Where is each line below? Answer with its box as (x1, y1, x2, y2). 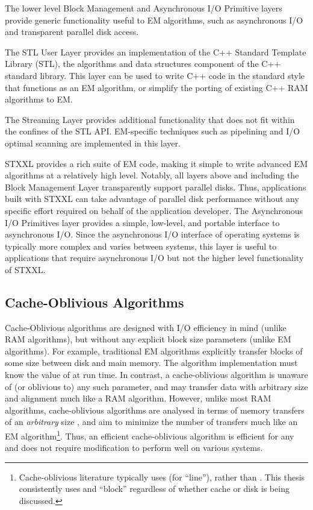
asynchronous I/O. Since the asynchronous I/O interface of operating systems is (5, 228, 300, 241)
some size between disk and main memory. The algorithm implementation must (5, 356, 298, 369)
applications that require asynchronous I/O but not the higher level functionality (5, 251, 304, 264)
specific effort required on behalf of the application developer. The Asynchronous (5, 204, 303, 216)
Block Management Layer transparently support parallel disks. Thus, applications (5, 180, 306, 193)
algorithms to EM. (5, 93, 73, 105)
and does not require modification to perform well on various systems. (5, 441, 263, 454)
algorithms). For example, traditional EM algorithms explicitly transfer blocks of (5, 344, 303, 357)
